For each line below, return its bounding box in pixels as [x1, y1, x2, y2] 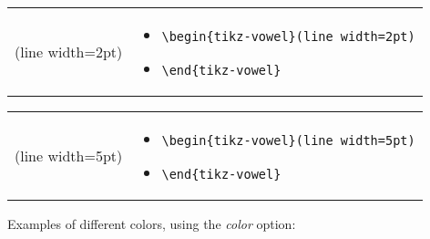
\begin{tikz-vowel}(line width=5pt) [161, 133, 415, 148]
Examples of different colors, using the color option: [7, 214, 296, 233]
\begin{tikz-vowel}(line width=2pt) [161, 29, 415, 44]
